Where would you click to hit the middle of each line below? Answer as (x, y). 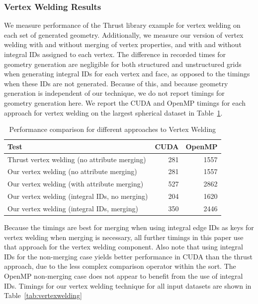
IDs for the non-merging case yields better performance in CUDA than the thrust (128, 256)
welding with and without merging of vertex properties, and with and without (123, 44)
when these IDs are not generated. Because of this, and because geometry (116, 83)
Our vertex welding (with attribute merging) (76, 184)
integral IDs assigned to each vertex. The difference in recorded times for (115, 54)
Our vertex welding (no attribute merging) (72, 171)
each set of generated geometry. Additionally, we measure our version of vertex (124, 34)
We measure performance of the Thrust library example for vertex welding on (122, 25)
